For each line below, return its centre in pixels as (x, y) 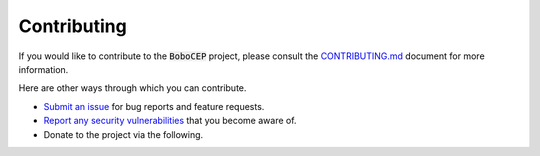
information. (43, 69)
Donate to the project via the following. (123, 134)
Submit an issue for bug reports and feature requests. (154, 106)
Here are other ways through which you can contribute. (132, 88)
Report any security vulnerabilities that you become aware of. (170, 121)
